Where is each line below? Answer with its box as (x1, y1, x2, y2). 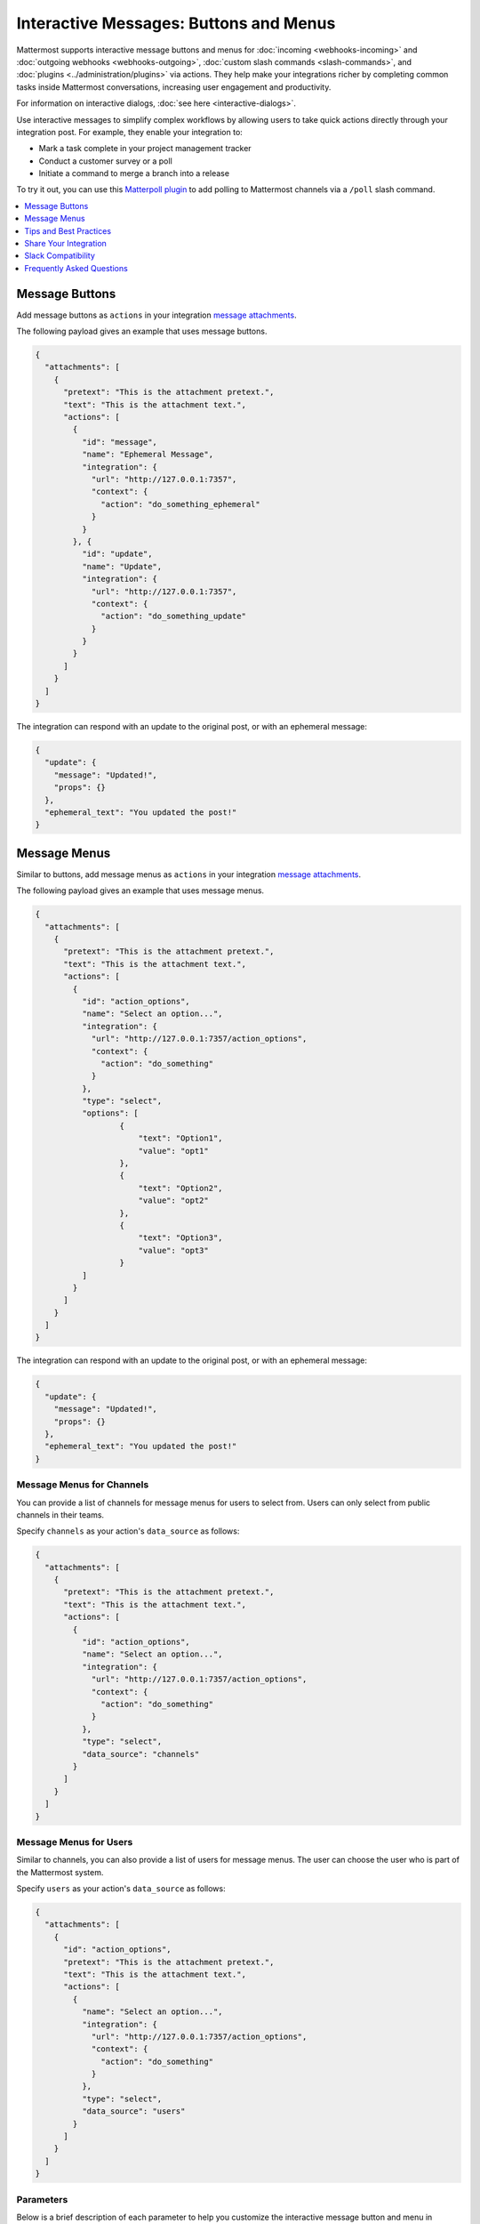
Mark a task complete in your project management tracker (38, 143, 252, 154)
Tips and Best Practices (24, 225, 111, 236)
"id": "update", (81, 549, 153, 560)
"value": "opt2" (138, 1196, 209, 1205)
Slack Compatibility (24, 250, 95, 262)
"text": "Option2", (138, 1183, 223, 1193)
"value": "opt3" (138, 1245, 209, 1255)
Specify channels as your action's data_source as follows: (16, 1526, 240, 1536)
